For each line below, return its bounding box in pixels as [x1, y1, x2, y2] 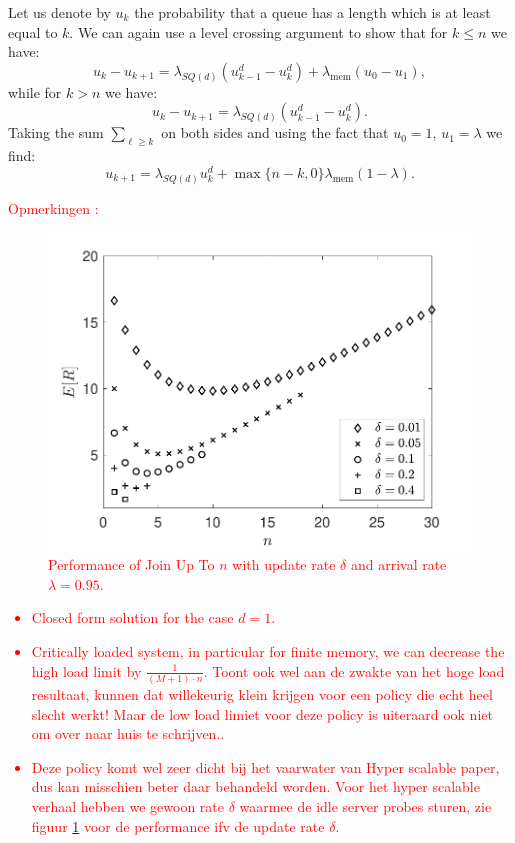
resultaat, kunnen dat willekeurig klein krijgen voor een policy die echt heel [31, 683, 493, 704]
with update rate [232, 554, 336, 575]
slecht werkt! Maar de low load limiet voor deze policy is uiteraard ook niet [31, 703, 493, 724]
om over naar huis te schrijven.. [31, 723, 225, 744]
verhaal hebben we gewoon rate [31, 795, 224, 816]
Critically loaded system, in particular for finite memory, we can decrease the [31, 641, 505, 662]
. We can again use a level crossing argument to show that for [69, 21, 448, 42]
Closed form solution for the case [31, 607, 234, 628]
